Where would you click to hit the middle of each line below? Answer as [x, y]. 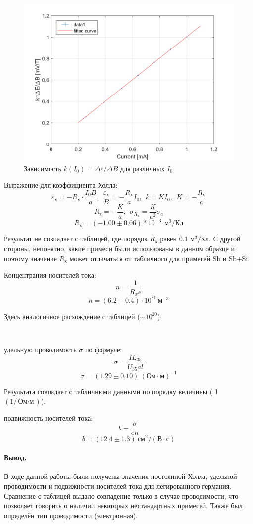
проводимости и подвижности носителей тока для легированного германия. [118, 486]
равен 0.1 [174, 239]
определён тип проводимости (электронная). [71, 515]
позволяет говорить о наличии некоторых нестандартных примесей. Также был [123, 505]
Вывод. [15, 457]
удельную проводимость [40, 349]
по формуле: [103, 349]
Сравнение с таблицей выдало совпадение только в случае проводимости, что [121, 496]
